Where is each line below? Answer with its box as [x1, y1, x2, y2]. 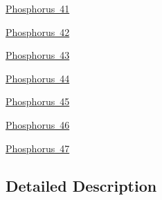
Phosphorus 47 [6, 140, 70, 155]
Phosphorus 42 [6, 24, 70, 39]
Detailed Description [6, 174, 157, 196]
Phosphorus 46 [6, 117, 70, 131]
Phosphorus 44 [6, 71, 70, 85]
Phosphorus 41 [6, 1, 70, 15]
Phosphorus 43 [6, 48, 70, 62]
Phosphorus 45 [6, 94, 70, 109]
